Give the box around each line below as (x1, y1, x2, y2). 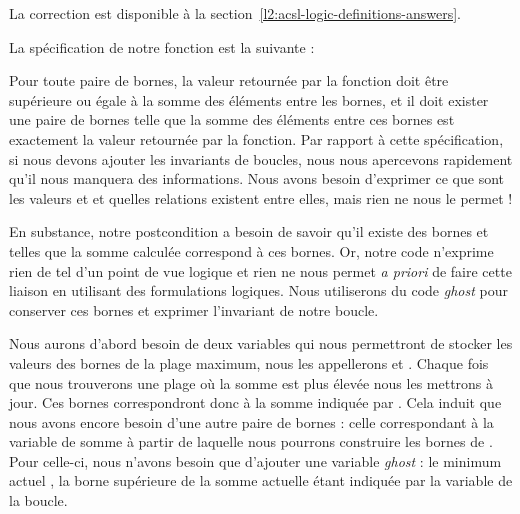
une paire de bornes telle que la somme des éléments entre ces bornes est (9, 109, 455, 130)
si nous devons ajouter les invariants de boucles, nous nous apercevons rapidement (9, 148, 513, 169)
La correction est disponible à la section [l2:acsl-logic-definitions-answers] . (9, 3, 461, 23)
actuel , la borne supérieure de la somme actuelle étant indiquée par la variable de (9, 470, 513, 491)
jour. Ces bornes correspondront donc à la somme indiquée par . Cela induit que (9, 392, 502, 413)
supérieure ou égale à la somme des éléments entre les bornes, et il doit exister (9, 89, 489, 110)
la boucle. (9, 490, 68, 511)
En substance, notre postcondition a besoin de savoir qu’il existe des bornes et (9, 221, 489, 242)
